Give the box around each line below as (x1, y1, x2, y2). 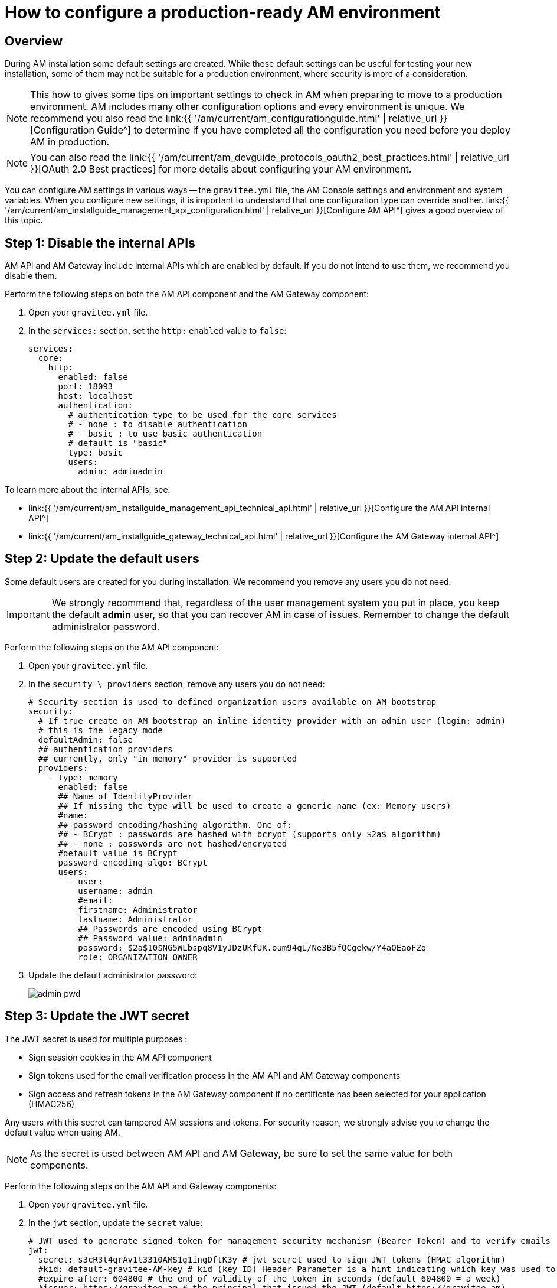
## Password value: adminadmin (78, 933, 222, 943)
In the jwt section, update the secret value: (28, 1217, 203, 1228)
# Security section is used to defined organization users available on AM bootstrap (28, 697, 437, 707)
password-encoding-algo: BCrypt (58, 857, 208, 867)
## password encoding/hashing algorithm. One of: (58, 819, 292, 830)
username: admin (78, 886, 153, 896)
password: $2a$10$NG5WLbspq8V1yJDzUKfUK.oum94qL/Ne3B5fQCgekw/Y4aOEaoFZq (78, 942, 427, 952)
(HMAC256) (28, 1098, 75, 1109)
